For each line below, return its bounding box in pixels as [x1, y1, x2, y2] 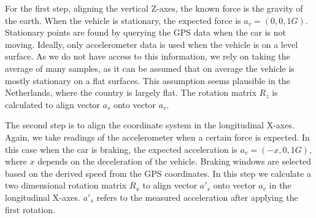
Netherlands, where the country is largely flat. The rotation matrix [5, 86, 256, 99]
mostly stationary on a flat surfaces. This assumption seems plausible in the [5, 74, 290, 87]
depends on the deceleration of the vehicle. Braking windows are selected [37, 155, 311, 168]
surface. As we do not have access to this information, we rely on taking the [5, 50, 290, 63]
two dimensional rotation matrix [5, 179, 127, 192]
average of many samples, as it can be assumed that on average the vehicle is [5, 61, 295, 74]
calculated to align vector [5, 98, 100, 111]
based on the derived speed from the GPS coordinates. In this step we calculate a [5, 166, 311, 179]
